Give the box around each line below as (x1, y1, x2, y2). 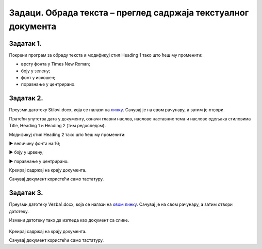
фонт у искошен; (21, 75, 56, 81)
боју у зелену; (21, 68, 50, 74)
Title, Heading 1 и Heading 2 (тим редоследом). (9, 123, 106, 129)
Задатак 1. (9, 39, 42, 48)
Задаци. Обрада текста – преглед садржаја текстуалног (9, 7, 249, 18)
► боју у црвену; (9, 149, 44, 155)
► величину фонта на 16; (9, 140, 61, 146)
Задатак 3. (9, 189, 43, 197)
